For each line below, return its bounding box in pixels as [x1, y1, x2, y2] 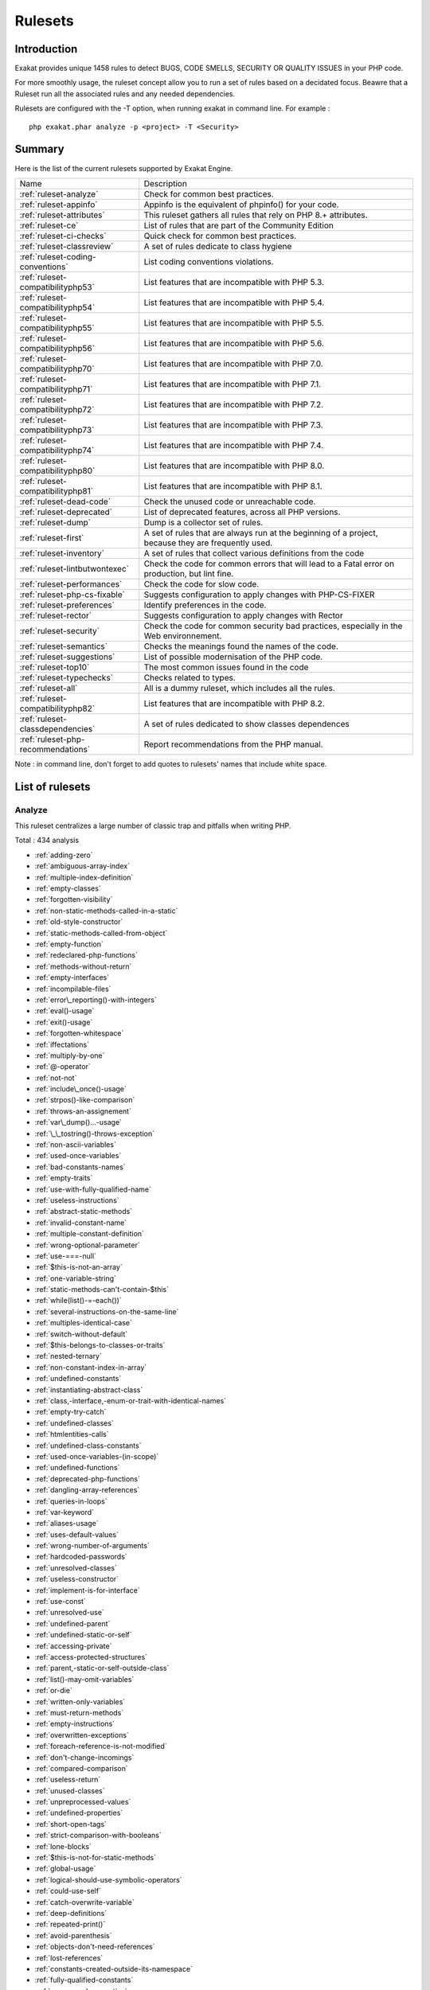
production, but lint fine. [143, 568, 234, 579]
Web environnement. [143, 630, 222, 641]
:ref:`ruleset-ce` [19, 220, 79, 231]
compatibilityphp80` [19, 465, 96, 476]
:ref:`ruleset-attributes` [19, 209, 105, 220]
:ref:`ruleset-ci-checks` [19, 230, 107, 241]
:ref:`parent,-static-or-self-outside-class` [34, 1664, 170, 1673]
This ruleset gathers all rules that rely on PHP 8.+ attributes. [143, 209, 368, 220]
